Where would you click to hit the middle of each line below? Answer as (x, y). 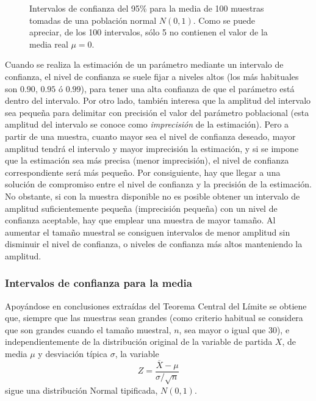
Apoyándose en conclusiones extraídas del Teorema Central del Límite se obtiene (156, 305)
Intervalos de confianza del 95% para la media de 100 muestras (147, 8)
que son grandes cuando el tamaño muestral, (88, 329)
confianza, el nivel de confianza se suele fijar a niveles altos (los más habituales (152, 76)
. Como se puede (224, 20)
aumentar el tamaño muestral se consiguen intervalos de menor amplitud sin (148, 232)
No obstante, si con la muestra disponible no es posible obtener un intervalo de (153, 196)
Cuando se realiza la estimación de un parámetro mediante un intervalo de (144, 64)
